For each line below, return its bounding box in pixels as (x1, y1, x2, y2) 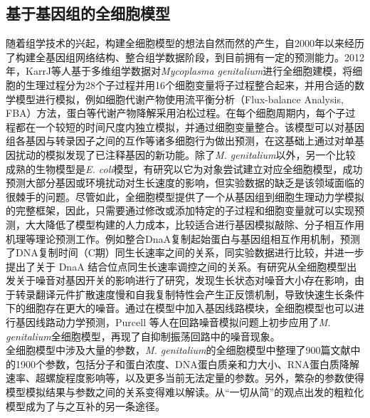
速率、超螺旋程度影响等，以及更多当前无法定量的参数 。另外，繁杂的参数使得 (6, 370, 364, 385)
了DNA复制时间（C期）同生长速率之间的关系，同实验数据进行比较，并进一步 (6, 245, 364, 260)
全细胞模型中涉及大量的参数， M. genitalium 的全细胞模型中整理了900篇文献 (6, 343, 351, 357)
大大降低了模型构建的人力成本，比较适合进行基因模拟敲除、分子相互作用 (25, 216, 364, 231)
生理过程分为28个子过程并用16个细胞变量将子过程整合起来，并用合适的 (25, 77, 354, 92)
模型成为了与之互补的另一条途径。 (6, 398, 165, 413)
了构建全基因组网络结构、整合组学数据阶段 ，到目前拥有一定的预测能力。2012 (6, 49, 364, 64)
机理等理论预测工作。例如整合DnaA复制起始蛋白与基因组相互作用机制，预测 (6, 231, 360, 246)
